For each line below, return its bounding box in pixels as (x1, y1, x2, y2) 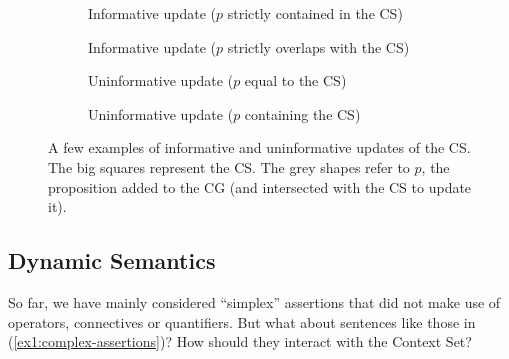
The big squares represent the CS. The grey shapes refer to (48, 156, 410, 177)
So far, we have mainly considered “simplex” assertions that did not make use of (8, 291, 501, 312)
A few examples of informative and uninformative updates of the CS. (48, 137, 471, 158)
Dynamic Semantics (8, 245, 216, 276)
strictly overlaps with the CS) (227, 36, 410, 57)
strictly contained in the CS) (227, 3, 403, 23)
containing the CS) (244, 103, 361, 124)
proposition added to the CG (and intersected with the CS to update (48, 176, 472, 197)
